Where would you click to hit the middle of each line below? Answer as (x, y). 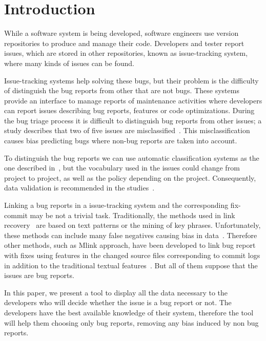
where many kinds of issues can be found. (69, 63)
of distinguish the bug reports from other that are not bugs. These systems (122, 90)
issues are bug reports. (39, 275)
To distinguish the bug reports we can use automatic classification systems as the (132, 157)
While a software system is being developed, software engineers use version (121, 33)
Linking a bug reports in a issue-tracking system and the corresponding (116, 205)
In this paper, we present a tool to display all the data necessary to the (116, 292)
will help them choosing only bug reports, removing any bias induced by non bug (131, 322)
